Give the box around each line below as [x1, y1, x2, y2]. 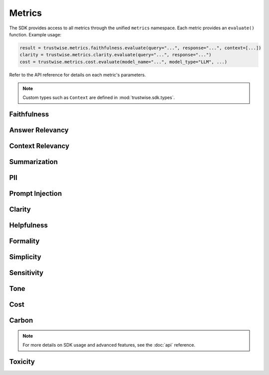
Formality [9, 237, 40, 246]
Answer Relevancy [9, 126, 69, 134]
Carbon [9, 316, 33, 325]
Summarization [9, 158, 58, 166]
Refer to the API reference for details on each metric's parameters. [9, 72, 146, 78]
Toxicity [9, 358, 35, 366]
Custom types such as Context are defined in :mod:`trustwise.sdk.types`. [22, 94, 175, 100]
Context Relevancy [9, 142, 70, 150]
